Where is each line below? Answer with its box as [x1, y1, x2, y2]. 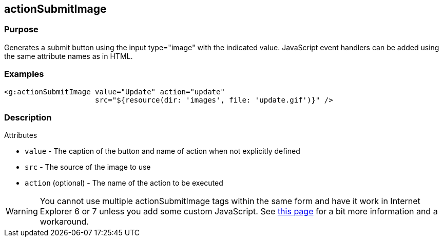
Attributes [4, 131, 37, 140]
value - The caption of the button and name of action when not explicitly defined [25, 147, 300, 156]
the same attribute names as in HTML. [4, 51, 133, 61]
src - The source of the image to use [25, 163, 151, 172]
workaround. [40, 216, 89, 227]
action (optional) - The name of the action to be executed [25, 178, 223, 188]
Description [4, 112, 52, 123]
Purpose [4, 24, 38, 35]
